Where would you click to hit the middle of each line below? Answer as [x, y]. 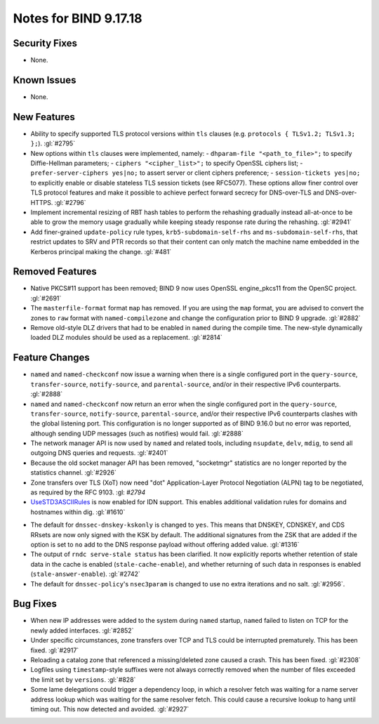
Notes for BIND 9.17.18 [78, 18]
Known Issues [45, 80]
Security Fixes [45, 43]
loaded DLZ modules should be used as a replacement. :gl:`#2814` [126, 338]
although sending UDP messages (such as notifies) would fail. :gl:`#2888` [137, 433]
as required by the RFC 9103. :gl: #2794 [88, 492]
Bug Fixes [35, 604]
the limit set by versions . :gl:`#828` [83, 679]
